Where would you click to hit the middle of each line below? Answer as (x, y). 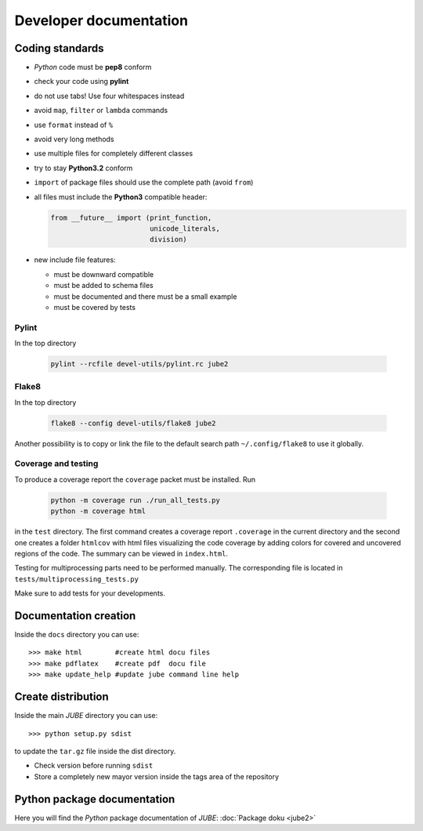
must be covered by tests (95, 307)
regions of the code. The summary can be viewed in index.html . (121, 554)
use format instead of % (74, 125)
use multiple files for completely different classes (114, 154)
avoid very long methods (74, 139)
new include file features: (75, 260)
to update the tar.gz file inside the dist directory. (95, 751)
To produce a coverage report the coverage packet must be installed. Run (135, 479)
